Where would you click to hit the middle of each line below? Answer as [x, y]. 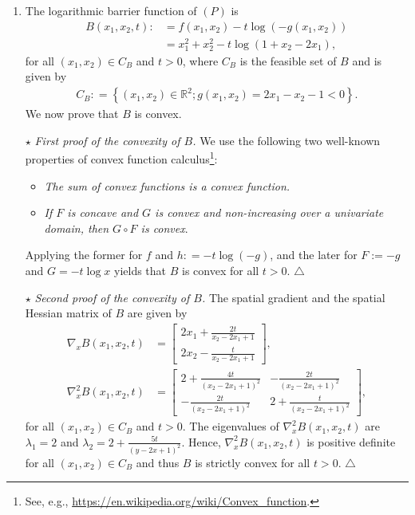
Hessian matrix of [68, 313]
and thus [158, 462]
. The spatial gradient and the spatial [293, 297]
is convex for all [221, 270]
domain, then [77, 228]
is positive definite [351, 441]
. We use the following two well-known [287, 140]
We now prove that [72, 114]
